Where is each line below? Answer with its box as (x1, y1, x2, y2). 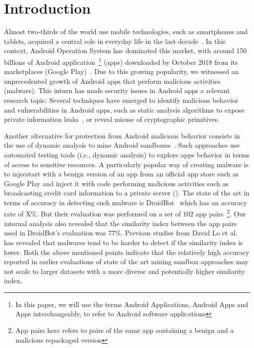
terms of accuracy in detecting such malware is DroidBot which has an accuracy (4, 197, 247, 207)
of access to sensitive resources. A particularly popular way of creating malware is (4, 159, 249, 169)
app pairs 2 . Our (195, 207, 246, 219)
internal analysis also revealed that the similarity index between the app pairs (4, 218, 237, 228)
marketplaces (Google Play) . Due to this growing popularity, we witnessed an (4, 66, 239, 77)
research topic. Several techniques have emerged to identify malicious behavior (4, 95, 238, 105)
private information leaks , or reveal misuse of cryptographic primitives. (4, 114, 220, 124)
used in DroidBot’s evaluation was (4, 228, 106, 238)
